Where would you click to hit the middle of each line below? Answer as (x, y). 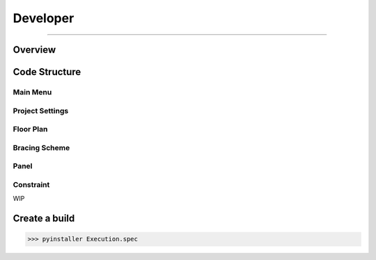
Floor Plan (30, 129)
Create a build (44, 218)
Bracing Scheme (41, 147)
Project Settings (41, 111)
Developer (44, 18)
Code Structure (47, 72)
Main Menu (32, 92)
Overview (34, 50)
